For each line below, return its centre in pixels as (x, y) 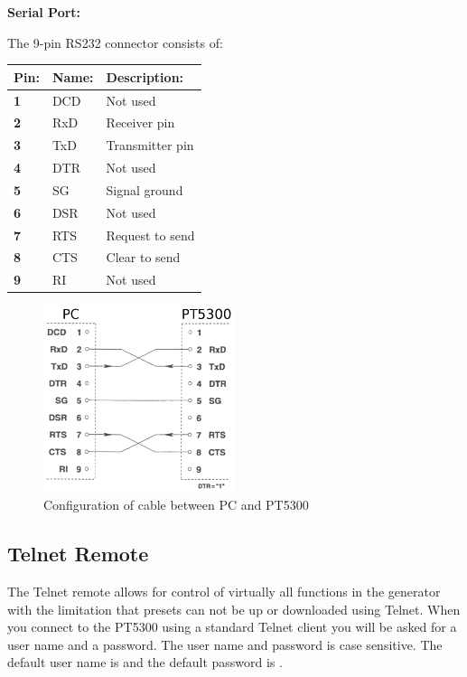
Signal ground (145, 189)
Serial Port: (44, 12)
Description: (145, 76)
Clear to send (143, 257)
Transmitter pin (150, 145)
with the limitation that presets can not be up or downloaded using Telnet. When (234, 609)
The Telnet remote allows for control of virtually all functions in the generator (224, 591)
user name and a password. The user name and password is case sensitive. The (225, 644)
